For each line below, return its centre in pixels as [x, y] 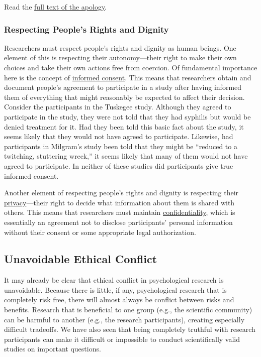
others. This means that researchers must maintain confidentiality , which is [120, 212]
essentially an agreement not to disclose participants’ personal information [118, 222]
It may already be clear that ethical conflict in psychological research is [114, 280]
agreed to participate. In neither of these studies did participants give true [119, 165]
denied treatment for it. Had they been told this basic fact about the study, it [124, 126]
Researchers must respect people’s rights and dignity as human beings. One [120, 47]
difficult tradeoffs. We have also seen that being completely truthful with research [130, 329]
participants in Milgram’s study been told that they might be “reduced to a [121, 146]
